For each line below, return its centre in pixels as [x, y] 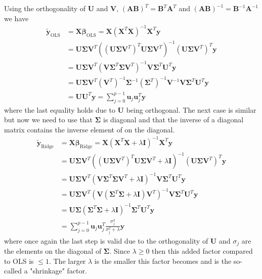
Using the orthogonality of [45, 8]
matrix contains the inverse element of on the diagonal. [90, 129]
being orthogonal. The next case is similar [191, 109]
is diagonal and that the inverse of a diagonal [173, 120]
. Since [120, 251]
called [13, 271]
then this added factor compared [202, 251]
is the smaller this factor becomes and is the [163, 261]
